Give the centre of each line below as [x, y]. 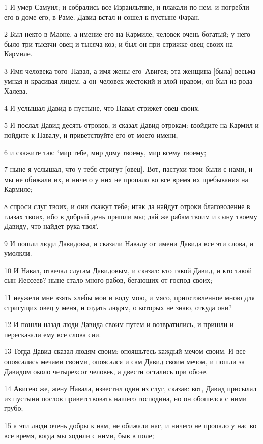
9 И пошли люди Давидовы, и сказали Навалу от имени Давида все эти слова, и [129, 243]
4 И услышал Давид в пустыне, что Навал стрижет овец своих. [102, 108]
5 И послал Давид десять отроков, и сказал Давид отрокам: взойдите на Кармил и [131, 125]
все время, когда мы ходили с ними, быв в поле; [79, 435]
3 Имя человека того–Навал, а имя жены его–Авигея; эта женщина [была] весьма [130, 70]
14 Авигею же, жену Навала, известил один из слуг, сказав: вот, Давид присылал [130, 388]
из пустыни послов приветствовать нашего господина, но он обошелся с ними [125, 398]
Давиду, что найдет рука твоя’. [51, 226]
